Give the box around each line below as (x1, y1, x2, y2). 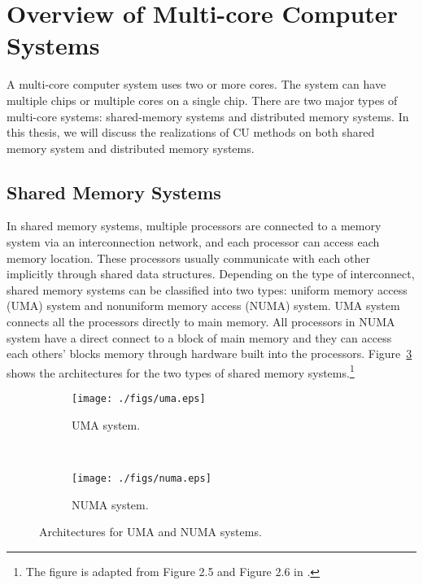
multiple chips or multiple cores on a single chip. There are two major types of (7, 91, 398, 108)
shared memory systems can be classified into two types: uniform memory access (7, 281, 408, 298)
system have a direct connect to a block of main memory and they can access (7, 329, 392, 346)
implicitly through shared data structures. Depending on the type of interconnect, (7, 265, 415, 282)
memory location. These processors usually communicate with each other (7, 249, 370, 266)
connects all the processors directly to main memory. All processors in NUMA (7, 313, 395, 330)
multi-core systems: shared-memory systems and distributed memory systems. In (7, 107, 409, 124)
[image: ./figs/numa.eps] (72, 472, 211, 484)
